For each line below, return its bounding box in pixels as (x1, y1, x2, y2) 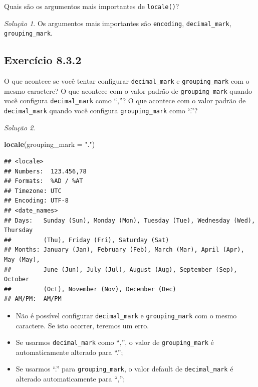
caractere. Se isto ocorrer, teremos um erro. (16, 320, 149, 330)
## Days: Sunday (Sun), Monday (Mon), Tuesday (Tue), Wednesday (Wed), (4, 217, 255, 224)
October (4, 276, 30, 283)
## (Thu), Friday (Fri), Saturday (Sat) (4, 236, 169, 244)
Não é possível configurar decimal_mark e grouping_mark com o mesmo (16, 310, 237, 320)
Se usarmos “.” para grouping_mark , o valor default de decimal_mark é (16, 363, 233, 374)
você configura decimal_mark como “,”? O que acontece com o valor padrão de (4, 95, 246, 106)
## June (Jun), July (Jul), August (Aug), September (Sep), (4, 266, 237, 273)
